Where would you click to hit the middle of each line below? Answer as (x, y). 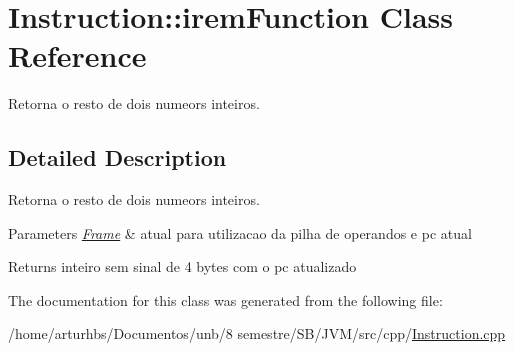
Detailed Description (117, 157)
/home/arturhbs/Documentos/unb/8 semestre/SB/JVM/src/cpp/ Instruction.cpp (257, 333)
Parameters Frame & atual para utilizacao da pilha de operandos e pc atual (240, 232)
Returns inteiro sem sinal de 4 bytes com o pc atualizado (182, 266)
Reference (77, 55)
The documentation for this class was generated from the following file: (225, 299)
